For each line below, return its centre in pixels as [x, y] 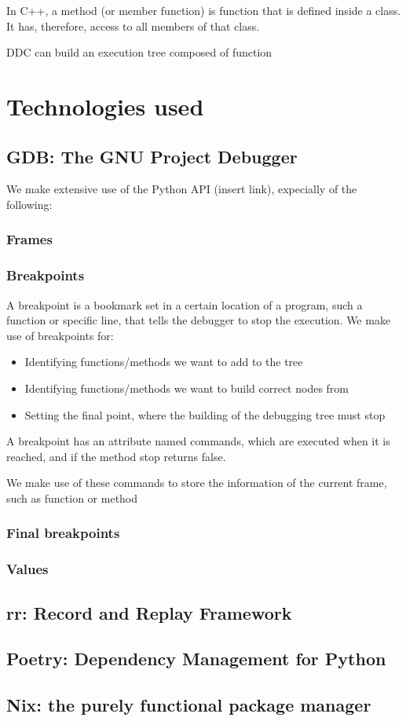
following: [29, 204]
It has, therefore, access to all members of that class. [133, 26]
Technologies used [105, 106]
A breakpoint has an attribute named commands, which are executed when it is [198, 441]
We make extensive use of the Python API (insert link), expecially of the [182, 189]
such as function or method [72, 498]
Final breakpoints [63, 533]
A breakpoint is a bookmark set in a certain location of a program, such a [185, 304]
